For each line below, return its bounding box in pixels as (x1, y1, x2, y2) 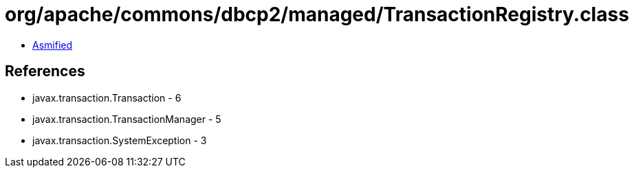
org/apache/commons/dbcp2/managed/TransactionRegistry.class (5, 3, 629, 26)
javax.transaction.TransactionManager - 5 (32, 113, 221, 125)
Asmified (32, 38, 73, 51)
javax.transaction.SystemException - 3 (32, 134, 207, 146)
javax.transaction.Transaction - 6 (32, 91, 182, 104)
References (5, 62, 85, 80)
